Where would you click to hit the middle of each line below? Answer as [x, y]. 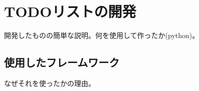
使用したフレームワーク [62, 62]
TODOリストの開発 [70, 11]
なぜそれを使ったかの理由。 [50, 83]
